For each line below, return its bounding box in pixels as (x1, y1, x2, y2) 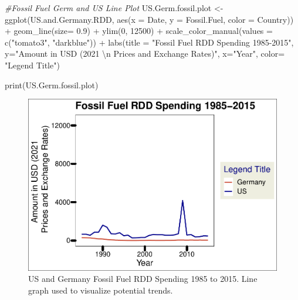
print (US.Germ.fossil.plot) (5, 78, 99, 91)
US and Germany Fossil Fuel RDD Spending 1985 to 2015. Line (28, 273, 258, 285)
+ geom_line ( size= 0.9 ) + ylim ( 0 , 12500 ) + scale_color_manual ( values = (5, 25, 273, 37)
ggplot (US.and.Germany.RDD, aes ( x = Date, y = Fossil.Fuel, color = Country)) (5, 13, 294, 25)
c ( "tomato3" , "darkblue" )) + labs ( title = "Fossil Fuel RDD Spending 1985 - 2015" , (5, 36, 294, 48)
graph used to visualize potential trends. (28, 284, 173, 296)
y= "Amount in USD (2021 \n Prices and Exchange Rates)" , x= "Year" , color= (5, 47, 285, 60)
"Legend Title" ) (5, 58, 60, 71)
